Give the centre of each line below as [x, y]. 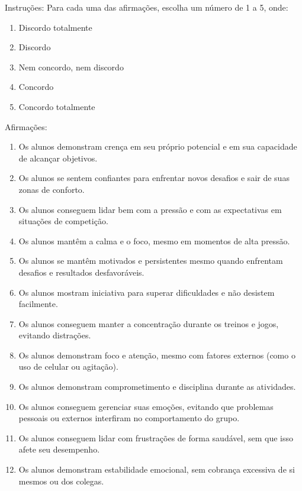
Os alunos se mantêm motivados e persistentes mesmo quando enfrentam [151, 261]
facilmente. [38, 304]
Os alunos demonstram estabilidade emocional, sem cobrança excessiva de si [157, 469]
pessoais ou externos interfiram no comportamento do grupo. [129, 418]
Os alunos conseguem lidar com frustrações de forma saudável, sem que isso [156, 437]
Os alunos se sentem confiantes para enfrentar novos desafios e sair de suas [154, 178]
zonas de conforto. [52, 189]
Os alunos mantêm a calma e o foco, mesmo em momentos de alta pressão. [154, 240]
